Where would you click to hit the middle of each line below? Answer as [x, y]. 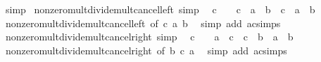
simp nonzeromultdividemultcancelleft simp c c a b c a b [160, 9]
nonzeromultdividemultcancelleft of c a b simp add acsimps [143, 23]
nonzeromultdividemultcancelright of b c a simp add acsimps [146, 50]
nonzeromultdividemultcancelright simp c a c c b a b [149, 37]
